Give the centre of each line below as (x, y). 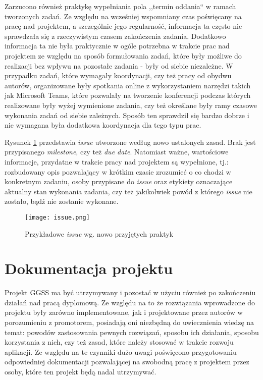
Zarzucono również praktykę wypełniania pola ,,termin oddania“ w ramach (120, 6)
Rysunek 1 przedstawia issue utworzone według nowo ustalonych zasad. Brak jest (130, 142)
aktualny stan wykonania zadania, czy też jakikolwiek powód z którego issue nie (128, 191)
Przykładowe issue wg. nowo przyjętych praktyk (99, 233)
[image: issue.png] (57, 217)
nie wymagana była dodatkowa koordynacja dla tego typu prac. (103, 125)
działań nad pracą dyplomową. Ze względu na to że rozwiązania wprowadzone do (130, 302)
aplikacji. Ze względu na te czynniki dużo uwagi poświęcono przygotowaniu (121, 351)
